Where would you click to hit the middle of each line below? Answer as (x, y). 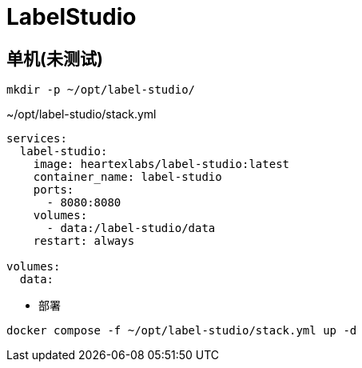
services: (37, 139)
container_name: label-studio (127, 177)
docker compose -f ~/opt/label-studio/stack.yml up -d (182, 331)
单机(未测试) (55, 58)
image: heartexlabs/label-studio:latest (161, 164)
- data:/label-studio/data (131, 228)
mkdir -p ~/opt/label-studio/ (101, 90)
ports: (54, 190)
